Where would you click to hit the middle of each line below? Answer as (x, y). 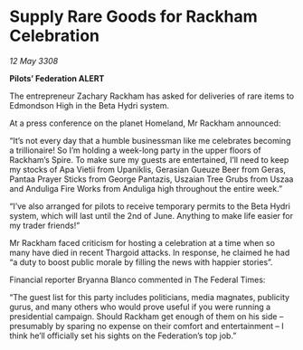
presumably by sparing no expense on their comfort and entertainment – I (147, 326)
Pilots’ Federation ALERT (57, 78)
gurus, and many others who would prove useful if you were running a (140, 307)
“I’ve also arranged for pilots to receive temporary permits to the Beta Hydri (150, 206)
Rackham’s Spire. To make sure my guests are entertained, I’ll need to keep (149, 159)
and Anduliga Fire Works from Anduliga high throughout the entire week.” (146, 188)
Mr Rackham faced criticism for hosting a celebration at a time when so (142, 242)
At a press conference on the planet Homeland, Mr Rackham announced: (145, 123)
